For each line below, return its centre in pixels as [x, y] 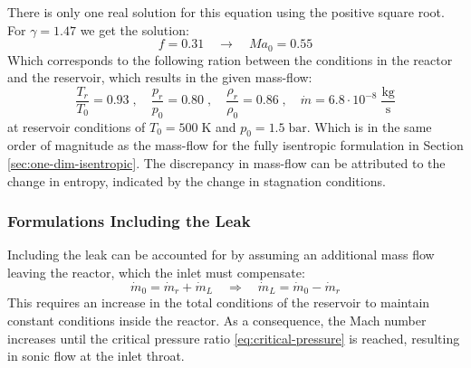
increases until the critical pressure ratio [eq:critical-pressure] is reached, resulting [234, 338]
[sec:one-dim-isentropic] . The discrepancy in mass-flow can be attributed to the [226, 163]
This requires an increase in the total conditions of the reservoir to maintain [219, 302]
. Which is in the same [369, 126]
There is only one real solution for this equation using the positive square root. [226, 12]
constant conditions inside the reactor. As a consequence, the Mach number [217, 320]
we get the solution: [135, 29]
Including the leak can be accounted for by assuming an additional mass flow [221, 255]
